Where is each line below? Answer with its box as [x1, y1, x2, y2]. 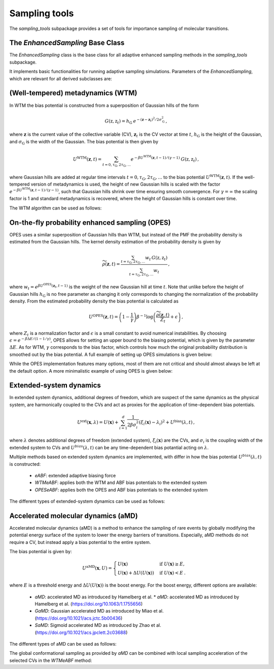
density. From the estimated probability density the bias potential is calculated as [9, 298, 179, 305]
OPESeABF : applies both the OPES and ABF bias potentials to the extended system [35, 486, 208, 493]
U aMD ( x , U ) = [82, 564, 112, 571]
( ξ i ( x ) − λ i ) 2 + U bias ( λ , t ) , [139, 418, 195, 427]
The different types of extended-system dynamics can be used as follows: [9, 498, 165, 504]
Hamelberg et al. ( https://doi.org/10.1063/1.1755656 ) [35, 600, 143, 607]
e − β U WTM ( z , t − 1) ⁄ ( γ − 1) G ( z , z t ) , [130, 155, 199, 163]
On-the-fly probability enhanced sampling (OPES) [9, 218, 171, 227]
